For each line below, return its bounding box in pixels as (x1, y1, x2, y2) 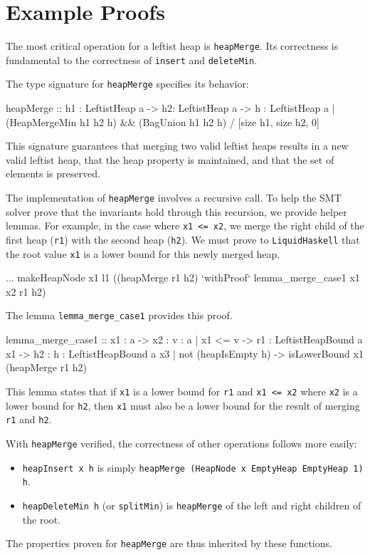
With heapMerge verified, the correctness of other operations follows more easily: (6, 435, 357, 450)
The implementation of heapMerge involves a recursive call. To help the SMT (6, 190, 342, 205)
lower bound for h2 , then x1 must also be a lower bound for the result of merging (6, 398, 360, 413)
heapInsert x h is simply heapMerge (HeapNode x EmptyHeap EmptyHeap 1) (22, 460, 364, 474)
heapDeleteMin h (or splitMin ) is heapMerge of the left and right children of (22, 497, 361, 512)
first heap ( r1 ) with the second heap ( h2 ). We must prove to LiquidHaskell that (6, 232, 360, 247)
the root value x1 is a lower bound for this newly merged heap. (6, 246, 280, 261)
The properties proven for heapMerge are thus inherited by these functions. (6, 536, 332, 551)
